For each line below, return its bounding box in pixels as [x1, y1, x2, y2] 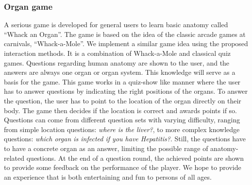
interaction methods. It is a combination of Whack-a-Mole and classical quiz [4, 48, 231, 58]
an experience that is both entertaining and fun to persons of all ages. [4, 171, 212, 182]
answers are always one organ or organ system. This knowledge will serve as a [4, 67, 235, 77]
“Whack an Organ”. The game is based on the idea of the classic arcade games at [4, 29, 246, 39]
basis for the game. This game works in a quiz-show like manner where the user [4, 76, 241, 86]
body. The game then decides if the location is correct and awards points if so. [4, 105, 237, 115]
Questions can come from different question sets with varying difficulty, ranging [4, 115, 240, 125]
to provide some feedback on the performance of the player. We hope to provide [4, 162, 241, 172]
